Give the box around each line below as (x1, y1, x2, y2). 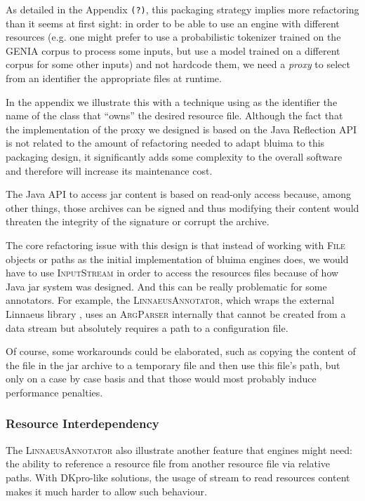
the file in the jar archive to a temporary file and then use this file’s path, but (6, 357, 340, 372)
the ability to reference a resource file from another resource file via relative (6, 456, 331, 471)
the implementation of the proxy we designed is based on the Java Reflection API (6, 121, 357, 136)
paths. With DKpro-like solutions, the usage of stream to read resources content (6, 469, 350, 484)
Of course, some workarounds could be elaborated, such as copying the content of (6, 344, 356, 359)
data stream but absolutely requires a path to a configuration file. (6, 320, 288, 335)
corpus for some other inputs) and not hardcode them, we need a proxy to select (6, 57, 350, 72)
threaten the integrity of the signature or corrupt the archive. (6, 214, 270, 229)
